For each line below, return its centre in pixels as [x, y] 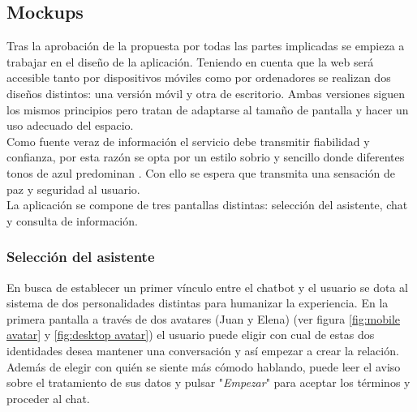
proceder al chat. [48, 398]
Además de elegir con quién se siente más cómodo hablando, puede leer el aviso [204, 366]
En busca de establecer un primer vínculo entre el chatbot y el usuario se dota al [207, 287]
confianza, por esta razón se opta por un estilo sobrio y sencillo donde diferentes [206, 157]
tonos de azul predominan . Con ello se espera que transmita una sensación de [201, 172]
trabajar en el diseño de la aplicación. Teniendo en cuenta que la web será [190, 61]
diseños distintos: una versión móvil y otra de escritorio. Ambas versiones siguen [206, 93]
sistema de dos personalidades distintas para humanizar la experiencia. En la [198, 303]
